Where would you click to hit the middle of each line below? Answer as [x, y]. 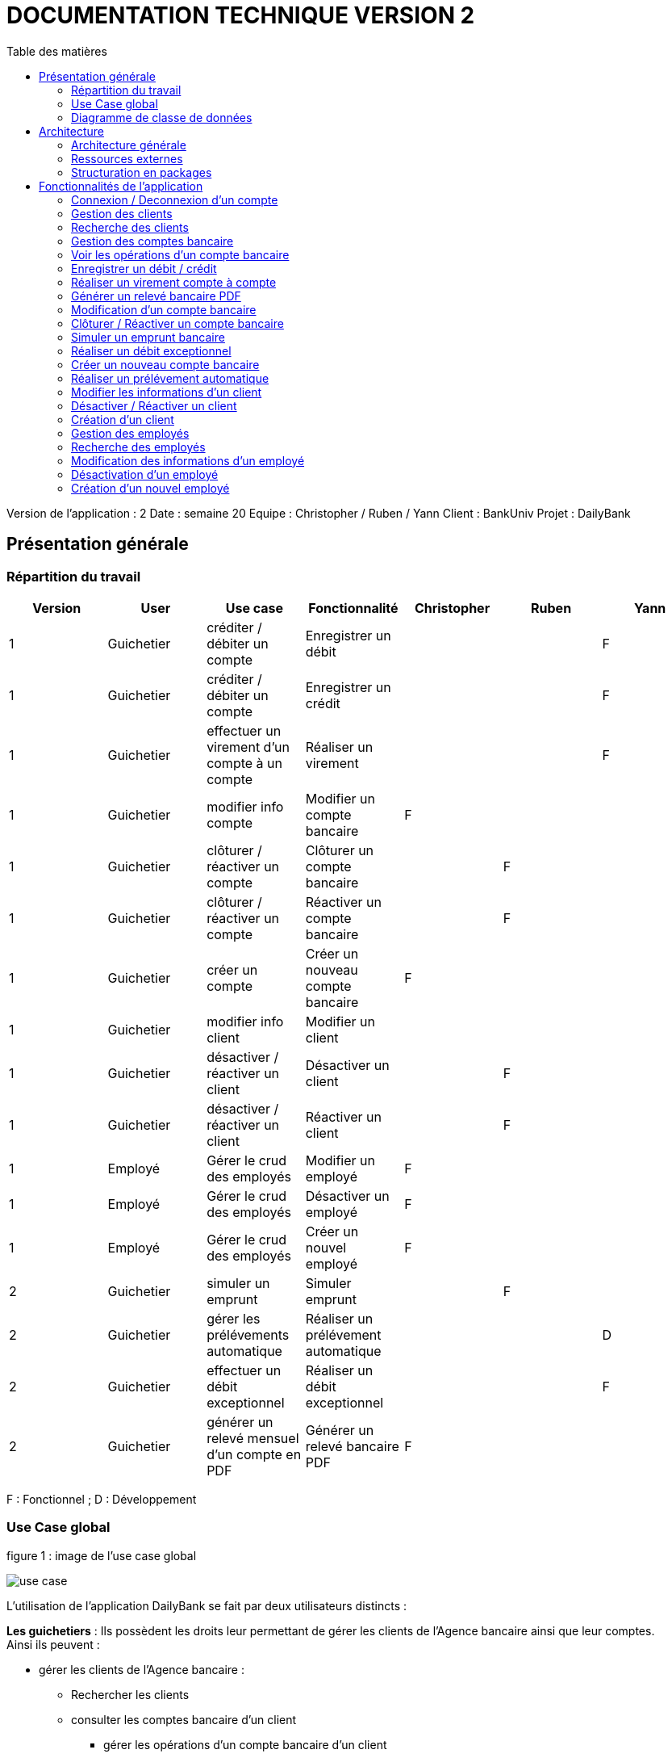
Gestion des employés [130, 433]
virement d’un [248, 747]
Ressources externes [127, 158]
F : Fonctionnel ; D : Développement [102, 1499]
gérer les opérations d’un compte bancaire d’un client [245, 1744]
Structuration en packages [142, 172]
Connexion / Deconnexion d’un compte [175, 199]
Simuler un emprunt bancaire [148, 337]
